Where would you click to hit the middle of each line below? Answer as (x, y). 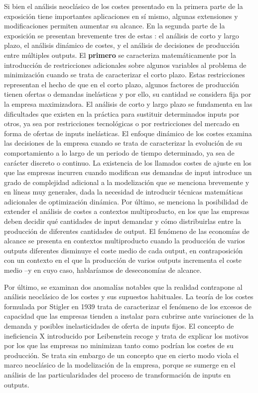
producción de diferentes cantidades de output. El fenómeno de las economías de (127, 231)
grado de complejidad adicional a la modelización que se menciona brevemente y (127, 182)
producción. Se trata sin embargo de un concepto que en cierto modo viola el (122, 355)
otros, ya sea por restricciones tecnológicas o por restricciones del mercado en (122, 123)
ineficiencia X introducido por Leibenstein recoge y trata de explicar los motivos (127, 335)
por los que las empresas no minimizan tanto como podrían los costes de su (119, 345)
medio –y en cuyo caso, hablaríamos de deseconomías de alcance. (103, 270)
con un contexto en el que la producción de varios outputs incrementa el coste (123, 260)
